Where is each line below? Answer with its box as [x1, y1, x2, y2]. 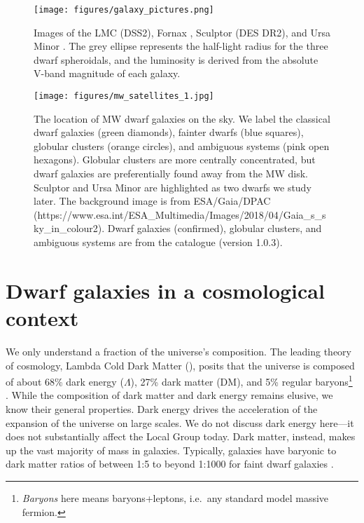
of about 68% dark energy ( [6, 374, 124, 388]
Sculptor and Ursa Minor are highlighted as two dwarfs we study [34, 179, 311, 194]
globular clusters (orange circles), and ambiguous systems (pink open [34, 138, 330, 153]
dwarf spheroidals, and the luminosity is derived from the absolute [34, 52, 318, 67]
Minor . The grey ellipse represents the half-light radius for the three [34, 39, 328, 53]
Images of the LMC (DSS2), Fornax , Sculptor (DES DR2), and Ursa [34, 25, 331, 39]
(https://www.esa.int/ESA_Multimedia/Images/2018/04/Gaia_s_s [34, 207, 326, 222]
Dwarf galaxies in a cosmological [6, 276, 325, 304]
